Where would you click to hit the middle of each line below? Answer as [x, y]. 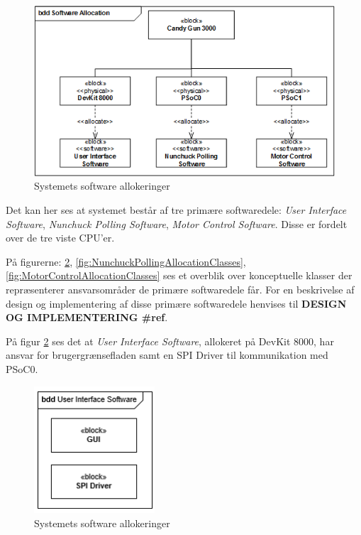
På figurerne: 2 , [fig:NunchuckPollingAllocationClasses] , [126, 261]
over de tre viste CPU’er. [60, 238]
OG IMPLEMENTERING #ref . [87, 317]
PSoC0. [22, 368]
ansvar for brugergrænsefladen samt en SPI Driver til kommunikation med [167, 355]
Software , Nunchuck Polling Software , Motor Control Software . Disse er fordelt [177, 223]
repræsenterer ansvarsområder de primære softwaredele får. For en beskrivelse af [180, 289]
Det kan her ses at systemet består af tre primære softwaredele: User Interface [176, 209]
